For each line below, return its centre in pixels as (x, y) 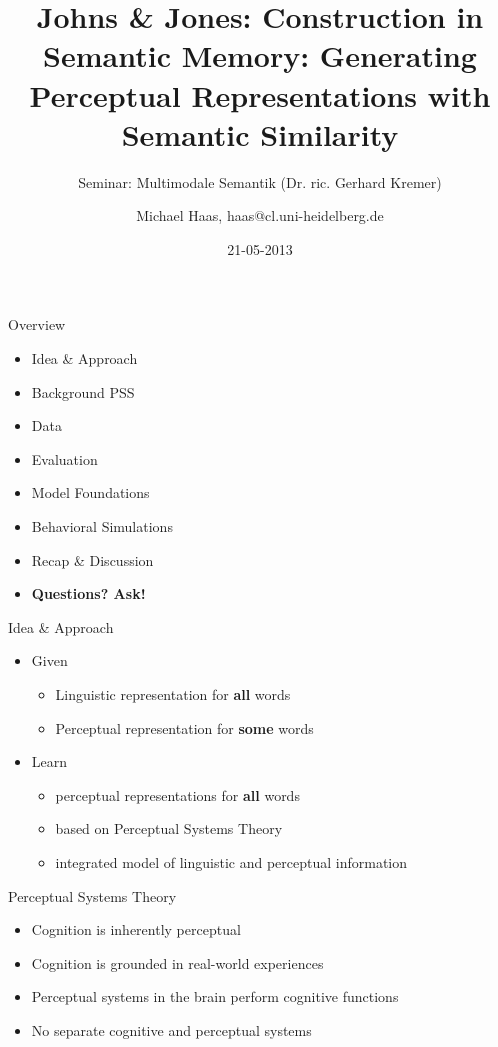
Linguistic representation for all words (173, 694)
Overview (37, 324)
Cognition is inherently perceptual (136, 929)
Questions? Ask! (88, 593)
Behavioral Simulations (102, 526)
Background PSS (83, 391)
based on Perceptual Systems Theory (169, 828)
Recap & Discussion (92, 559)
